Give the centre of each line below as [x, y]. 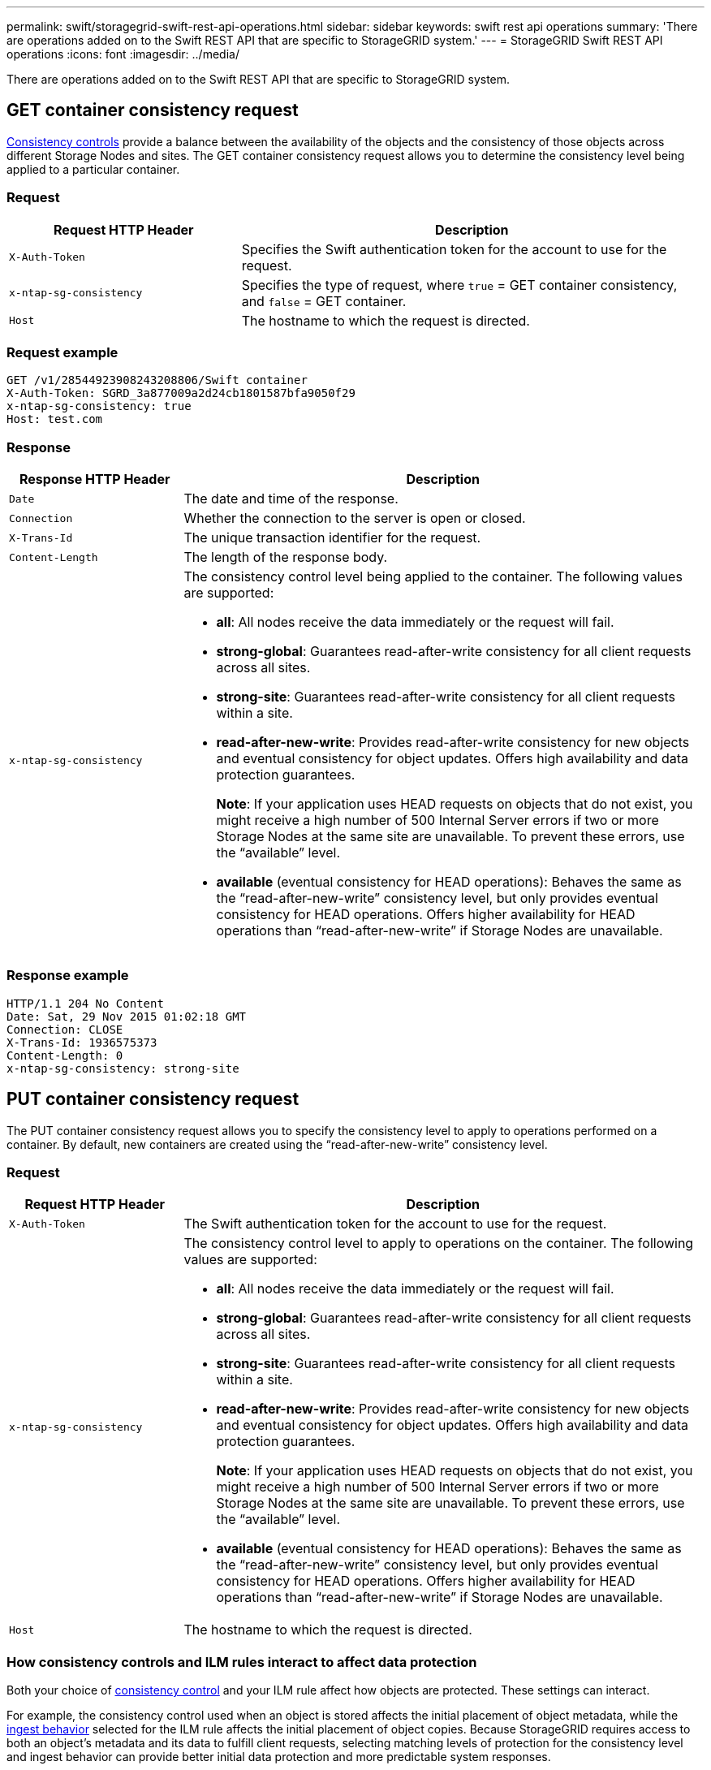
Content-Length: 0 [65, 1055]
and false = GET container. [324, 301]
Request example [62, 352]
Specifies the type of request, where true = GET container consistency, [459, 285]
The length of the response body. [286, 557]
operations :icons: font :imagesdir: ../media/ [123, 54]
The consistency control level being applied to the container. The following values [433, 577]
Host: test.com [55, 419]
